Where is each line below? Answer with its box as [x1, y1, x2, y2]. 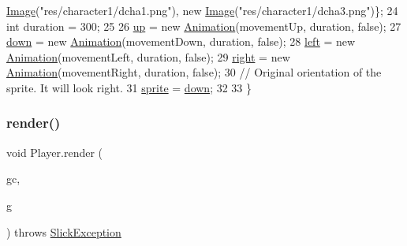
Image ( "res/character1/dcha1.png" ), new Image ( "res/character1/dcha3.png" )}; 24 [6, 2, 398, 18]
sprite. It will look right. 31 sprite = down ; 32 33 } [6, 79, 252, 95]
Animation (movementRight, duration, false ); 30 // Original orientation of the [6, 64, 382, 80]
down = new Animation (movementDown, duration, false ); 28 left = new [6, 33, 356, 50]
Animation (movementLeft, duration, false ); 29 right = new [6, 48, 290, 65]
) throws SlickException [6, 223, 121, 240]
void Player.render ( [6, 143, 103, 160]
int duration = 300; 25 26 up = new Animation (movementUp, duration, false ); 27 [6, 17, 401, 34]
